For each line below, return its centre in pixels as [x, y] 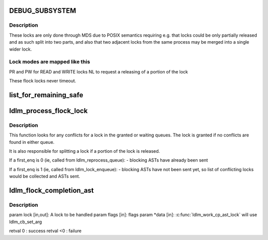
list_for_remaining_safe [46, 95]
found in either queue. [32, 142]
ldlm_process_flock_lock [48, 111]
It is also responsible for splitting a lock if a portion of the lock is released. [85, 151]
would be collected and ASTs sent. [45, 177]
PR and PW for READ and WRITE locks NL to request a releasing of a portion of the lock [99, 71]
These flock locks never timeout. [43, 81]
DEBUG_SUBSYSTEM [43, 11]
